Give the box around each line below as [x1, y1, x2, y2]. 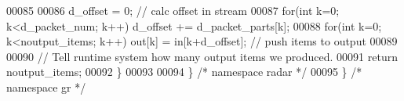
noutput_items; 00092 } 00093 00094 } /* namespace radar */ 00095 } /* [6, 63, 362, 80]
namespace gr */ [6, 78, 86, 95]
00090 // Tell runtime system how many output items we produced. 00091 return [6, 48, 398, 64]
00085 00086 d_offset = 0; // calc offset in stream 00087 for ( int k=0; [6, 2, 340, 18]
